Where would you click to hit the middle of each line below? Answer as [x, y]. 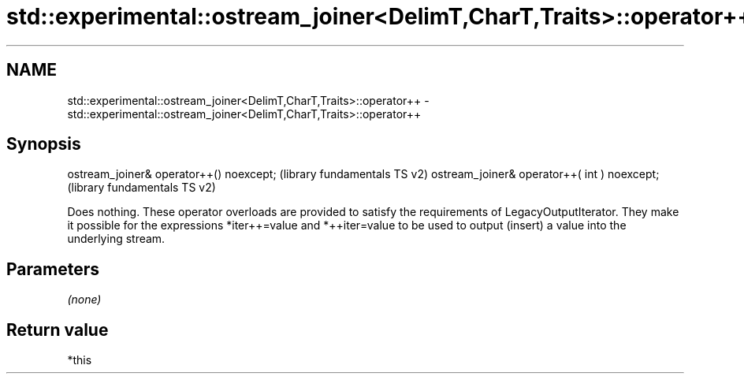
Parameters [53, 269]
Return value [58, 330]
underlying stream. [116, 239]
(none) [84, 300]
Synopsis [44, 144]
